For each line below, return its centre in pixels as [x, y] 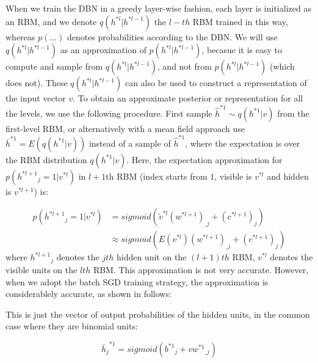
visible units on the [42, 269]
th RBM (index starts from [157, 176]
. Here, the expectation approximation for [204, 159]
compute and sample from [54, 66]
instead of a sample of [130, 143]
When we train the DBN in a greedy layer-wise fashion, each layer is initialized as [158, 8]
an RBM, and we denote [51, 21]
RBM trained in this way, [240, 21]
